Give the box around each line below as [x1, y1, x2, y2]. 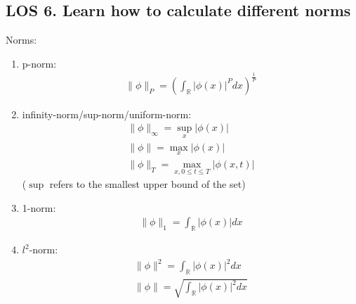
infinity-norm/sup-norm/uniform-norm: [22, 106, 192, 121]
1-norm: [22, 200, 56, 215]
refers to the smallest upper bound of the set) [49, 177, 246, 191]
